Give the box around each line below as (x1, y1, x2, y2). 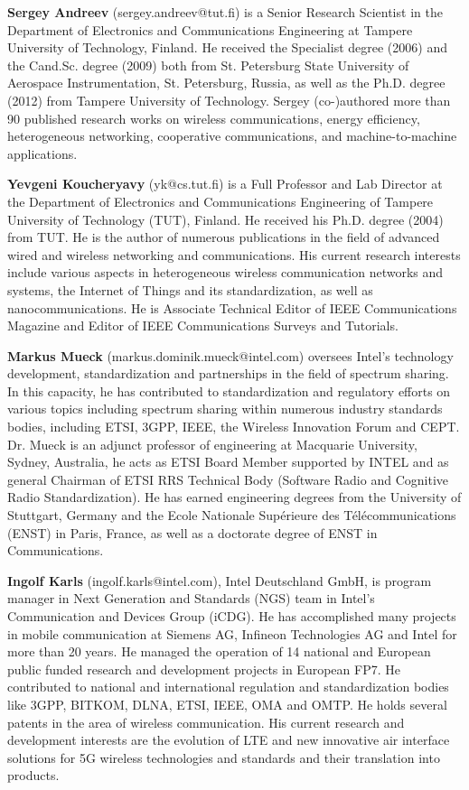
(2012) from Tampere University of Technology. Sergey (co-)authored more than (7, 90, 451, 109)
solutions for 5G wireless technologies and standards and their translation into (7, 748, 440, 767)
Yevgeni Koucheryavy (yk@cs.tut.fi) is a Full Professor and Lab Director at (7, 174, 443, 193)
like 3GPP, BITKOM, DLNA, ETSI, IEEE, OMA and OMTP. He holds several (7, 694, 447, 713)
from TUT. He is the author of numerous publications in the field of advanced (7, 228, 440, 246)
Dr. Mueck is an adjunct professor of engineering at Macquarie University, (7, 434, 417, 453)
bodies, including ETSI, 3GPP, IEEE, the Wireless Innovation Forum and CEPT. (7, 417, 460, 436)
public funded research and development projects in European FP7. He (7, 659, 400, 678)
